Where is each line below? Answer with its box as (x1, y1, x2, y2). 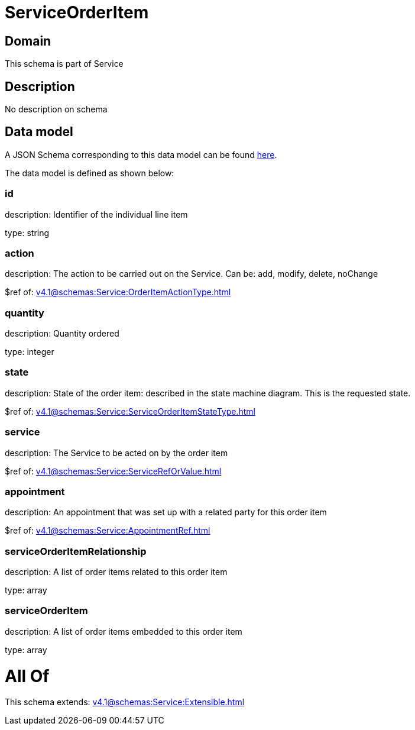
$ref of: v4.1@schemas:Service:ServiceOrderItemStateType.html (5, 406, 255, 416)
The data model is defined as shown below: (5, 167, 174, 178)
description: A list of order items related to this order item (5, 567, 228, 577)
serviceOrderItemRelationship (5, 545, 147, 557)
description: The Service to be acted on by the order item (5, 447, 228, 458)
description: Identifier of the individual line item (5, 209, 188, 219)
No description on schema (5, 104, 108, 115)
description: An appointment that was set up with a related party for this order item (5, 507, 327, 518)
